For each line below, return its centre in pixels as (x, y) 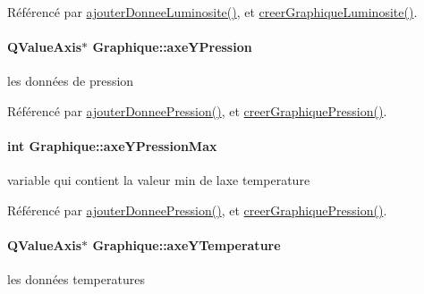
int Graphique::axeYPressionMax (112, 146)
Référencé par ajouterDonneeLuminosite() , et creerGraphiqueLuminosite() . (212, 12)
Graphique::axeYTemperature (187, 245)
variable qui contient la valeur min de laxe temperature (159, 180)
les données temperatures (76, 279)
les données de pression (71, 81)
